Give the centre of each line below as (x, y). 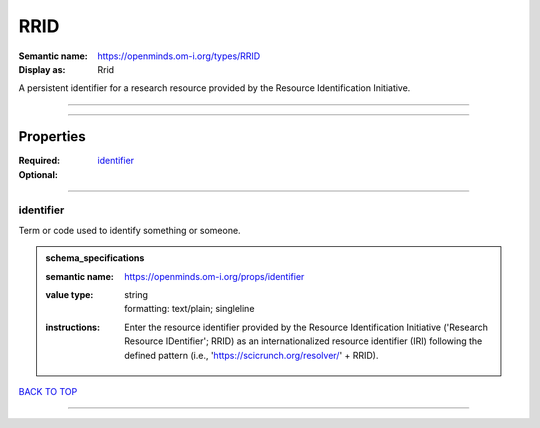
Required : (39, 161)
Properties (52, 136)
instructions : (72, 327)
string (136, 294)
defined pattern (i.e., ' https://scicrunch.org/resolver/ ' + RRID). (251, 355)
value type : (69, 294)
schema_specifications (95, 258)
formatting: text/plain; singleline (189, 309)
